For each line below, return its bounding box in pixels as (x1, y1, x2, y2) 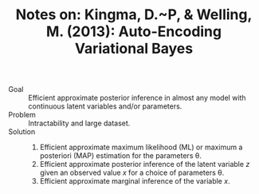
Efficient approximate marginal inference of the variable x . (39, 176, 230, 186)
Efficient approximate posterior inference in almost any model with (28, 93, 246, 103)
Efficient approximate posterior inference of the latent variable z (39, 160, 250, 169)
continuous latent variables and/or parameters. (28, 101, 182, 111)
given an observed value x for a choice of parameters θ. (39, 168, 225, 177)
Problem (8, 110, 36, 120)
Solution (8, 127, 36, 137)
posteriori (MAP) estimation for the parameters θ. (39, 151, 202, 160)
